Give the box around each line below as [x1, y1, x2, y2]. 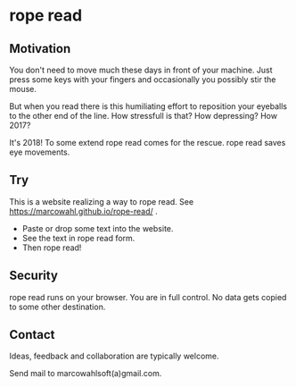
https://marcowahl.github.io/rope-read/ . [9, 206, 158, 216]
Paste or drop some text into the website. [21, 223, 174, 233]
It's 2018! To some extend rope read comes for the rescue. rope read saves [9, 138, 286, 147]
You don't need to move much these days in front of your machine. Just [9, 64, 274, 75]
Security [9, 268, 58, 283]
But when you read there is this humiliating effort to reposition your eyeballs [9, 101, 288, 112]
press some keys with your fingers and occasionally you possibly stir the [9, 74, 276, 85]
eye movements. [9, 147, 70, 157]
